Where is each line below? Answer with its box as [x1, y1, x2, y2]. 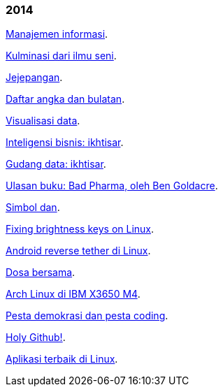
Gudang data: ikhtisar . [6, 158, 106, 170]
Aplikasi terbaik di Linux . [6, 353, 118, 365]
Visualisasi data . [6, 115, 80, 127]
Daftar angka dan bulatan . [6, 93, 125, 106]
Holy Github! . [6, 331, 66, 344]
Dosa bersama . [6, 266, 75, 279]
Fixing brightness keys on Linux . [6, 223, 154, 235]
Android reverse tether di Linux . [6, 245, 151, 257]
